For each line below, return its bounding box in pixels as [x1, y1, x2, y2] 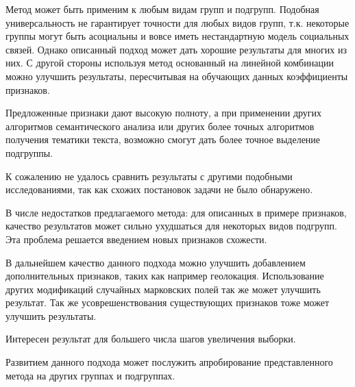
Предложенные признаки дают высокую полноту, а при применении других [5, 105, 322, 120]
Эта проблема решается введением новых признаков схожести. [5, 232, 267, 246]
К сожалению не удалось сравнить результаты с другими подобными [5, 168, 293, 183]
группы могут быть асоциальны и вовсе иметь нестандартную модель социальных [5, 29, 350, 43]
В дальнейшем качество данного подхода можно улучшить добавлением [5, 255, 306, 269]
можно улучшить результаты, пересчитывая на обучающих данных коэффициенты [5, 68, 348, 83]
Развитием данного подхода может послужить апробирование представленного [5, 355, 333, 369]
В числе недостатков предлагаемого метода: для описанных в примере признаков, [5, 205, 347, 219]
